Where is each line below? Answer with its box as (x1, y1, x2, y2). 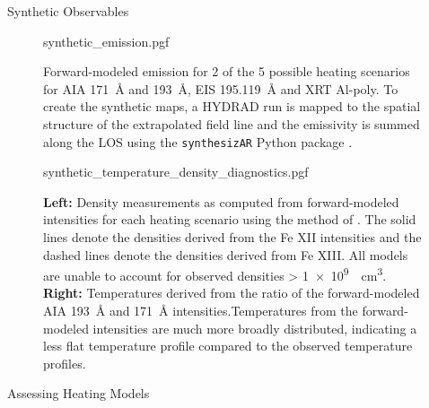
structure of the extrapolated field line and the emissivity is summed (43, 114, 420, 133)
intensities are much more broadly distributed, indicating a (92, 318, 417, 337)
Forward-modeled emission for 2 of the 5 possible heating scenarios (43, 62, 410, 81)
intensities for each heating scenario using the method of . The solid (43, 210, 416, 229)
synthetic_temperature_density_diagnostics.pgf (43, 162, 309, 181)
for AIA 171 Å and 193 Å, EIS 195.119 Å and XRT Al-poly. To (43, 79, 398, 98)
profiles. (43, 353, 86, 372)
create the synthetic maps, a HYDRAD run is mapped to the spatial (43, 97, 421, 116)
